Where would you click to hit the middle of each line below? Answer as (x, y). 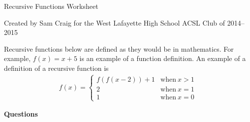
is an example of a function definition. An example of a (163, 58)
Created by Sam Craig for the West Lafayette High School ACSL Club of (114, 22)
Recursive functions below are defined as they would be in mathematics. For (119, 48)
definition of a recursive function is (56, 68)
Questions (21, 114)
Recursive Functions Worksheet (51, 6)
